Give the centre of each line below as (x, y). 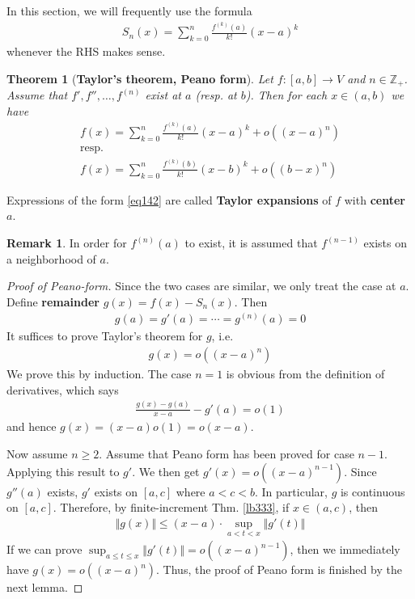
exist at (163, 95)
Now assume (37, 453)
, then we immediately (345, 549)
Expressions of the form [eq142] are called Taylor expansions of (169, 199)
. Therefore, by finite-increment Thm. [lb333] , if (171, 507)
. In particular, (291, 491)
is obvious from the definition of (305, 374)
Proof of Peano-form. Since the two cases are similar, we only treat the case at (201, 286)
